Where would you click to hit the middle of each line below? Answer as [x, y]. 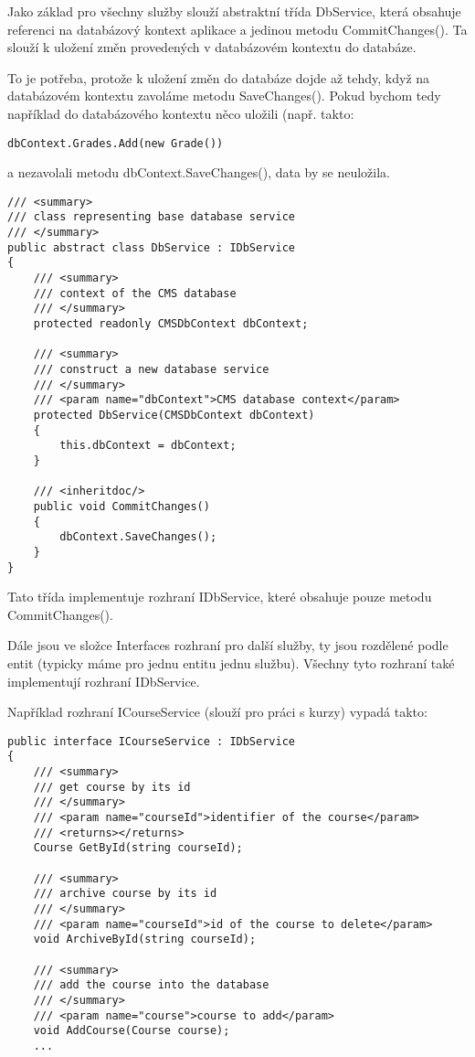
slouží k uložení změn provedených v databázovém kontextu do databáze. [212, 47]
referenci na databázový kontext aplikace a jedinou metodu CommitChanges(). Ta [237, 29]
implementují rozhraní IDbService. [104, 681]
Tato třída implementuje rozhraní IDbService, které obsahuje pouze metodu [220, 597]
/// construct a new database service [151, 370]
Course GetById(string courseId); [138, 848]
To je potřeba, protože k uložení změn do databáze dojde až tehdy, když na [219, 77]
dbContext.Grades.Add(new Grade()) [116, 143]
